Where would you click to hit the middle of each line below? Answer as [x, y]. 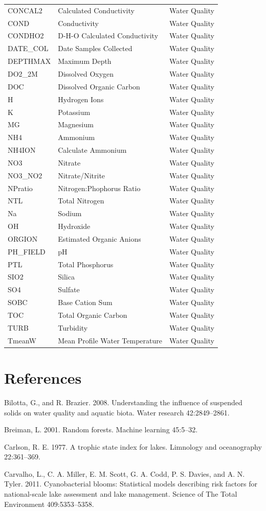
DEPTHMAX [29, 61]
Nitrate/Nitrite [82, 175]
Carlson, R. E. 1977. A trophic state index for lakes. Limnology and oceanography [133, 446]
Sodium [70, 213]
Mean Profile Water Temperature [110, 340]
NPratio [20, 188]
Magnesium [76, 124]
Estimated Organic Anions [99, 238]
